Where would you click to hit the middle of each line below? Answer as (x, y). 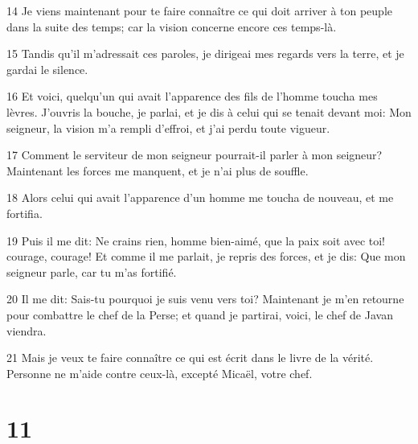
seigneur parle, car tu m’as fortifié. (92, 271)
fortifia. (25, 213)
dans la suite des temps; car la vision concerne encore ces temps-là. (172, 26)
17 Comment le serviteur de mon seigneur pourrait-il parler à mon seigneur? (195, 155)
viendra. (27, 330)
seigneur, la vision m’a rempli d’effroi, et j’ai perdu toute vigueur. (168, 127)
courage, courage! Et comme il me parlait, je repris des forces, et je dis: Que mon (206, 256)
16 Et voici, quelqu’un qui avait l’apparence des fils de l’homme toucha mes (192, 96)
